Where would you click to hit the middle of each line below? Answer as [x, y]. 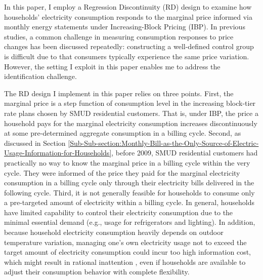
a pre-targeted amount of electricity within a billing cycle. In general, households [129, 202]
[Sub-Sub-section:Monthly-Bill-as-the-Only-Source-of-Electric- [163, 143]
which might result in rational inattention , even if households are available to [125, 262]
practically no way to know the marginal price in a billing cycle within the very [127, 162]
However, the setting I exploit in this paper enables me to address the [112, 66]
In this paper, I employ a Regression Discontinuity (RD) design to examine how [128, 7]
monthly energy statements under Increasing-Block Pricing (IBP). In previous [125, 27]
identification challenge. [40, 76]
